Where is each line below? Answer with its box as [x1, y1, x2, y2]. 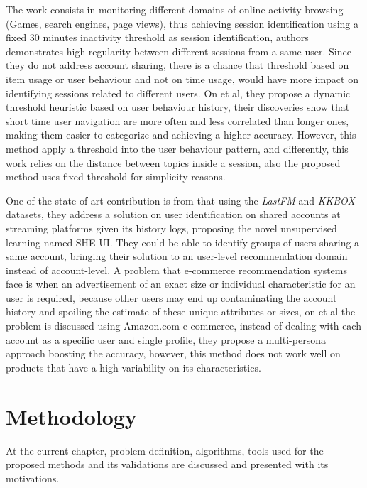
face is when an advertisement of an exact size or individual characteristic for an [6, 276, 356, 291]
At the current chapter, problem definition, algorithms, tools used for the [6, 443, 324, 457]
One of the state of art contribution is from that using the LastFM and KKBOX [6, 193, 355, 207]
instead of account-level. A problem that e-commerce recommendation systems [6, 262, 348, 277]
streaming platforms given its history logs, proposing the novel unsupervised [6, 220, 337, 235]
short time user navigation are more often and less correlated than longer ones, [6, 113, 349, 128]
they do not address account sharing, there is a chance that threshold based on [6, 58, 349, 72]
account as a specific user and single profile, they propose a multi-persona [6, 332, 326, 347]
